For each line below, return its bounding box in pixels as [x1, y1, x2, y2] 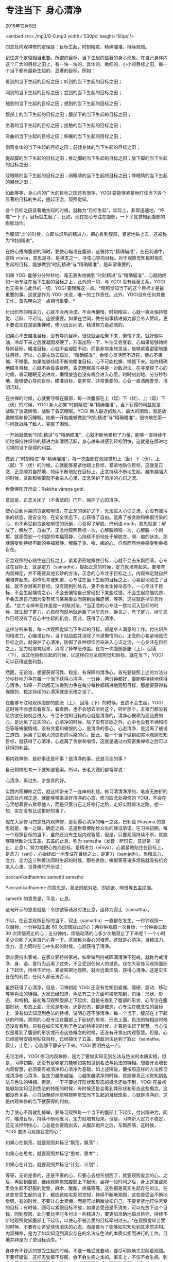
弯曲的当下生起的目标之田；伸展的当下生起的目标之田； [5, 133, 123, 139]
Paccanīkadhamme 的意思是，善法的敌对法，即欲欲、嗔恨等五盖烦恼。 [5, 884, 156, 891]
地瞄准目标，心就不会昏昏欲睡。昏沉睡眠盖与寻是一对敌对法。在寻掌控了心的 [5, 365, 168, 371]
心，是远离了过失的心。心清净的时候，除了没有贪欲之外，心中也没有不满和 [5, 719, 163, 725]
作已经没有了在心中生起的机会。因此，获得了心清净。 [5, 615, 118, 621]
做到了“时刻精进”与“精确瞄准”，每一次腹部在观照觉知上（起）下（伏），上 [5, 455, 160, 461]
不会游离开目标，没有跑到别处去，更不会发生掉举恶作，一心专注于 [19, 583, 159, 589]
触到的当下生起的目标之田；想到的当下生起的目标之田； [5, 100, 123, 106]
